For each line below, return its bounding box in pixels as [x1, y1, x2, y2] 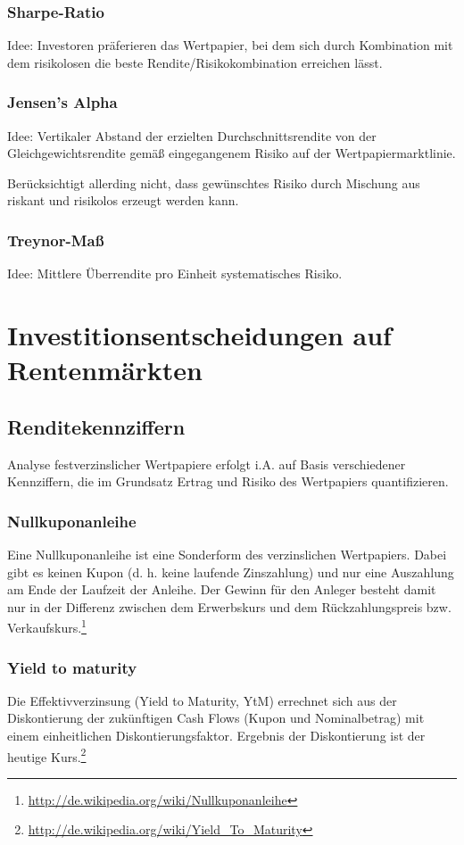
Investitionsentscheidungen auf [7, 317, 392, 352]
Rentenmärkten [7, 352, 203, 388]
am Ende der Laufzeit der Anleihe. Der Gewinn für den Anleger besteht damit [7, 580, 436, 599]
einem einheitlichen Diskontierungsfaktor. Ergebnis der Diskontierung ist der [7, 726, 426, 745]
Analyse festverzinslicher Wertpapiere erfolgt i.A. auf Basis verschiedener [7, 454, 406, 473]
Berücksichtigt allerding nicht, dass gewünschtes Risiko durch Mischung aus [7, 173, 420, 192]
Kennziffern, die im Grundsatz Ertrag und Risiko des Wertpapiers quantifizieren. [7, 472, 449, 491]
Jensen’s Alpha [7, 91, 118, 113]
